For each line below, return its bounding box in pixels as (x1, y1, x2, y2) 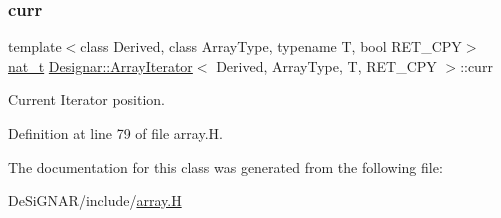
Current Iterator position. (8, 89, 165, 110)
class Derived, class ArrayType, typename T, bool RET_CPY (80, 36, 462, 57)
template (8, 36, 62, 57)
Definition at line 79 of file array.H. (8, 123, 223, 143)
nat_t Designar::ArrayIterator (8, 55, 193, 76)
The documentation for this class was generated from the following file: (8, 156, 443, 177)
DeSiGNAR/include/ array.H (8, 190, 182, 211)
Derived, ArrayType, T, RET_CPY (216, 55, 437, 76)
